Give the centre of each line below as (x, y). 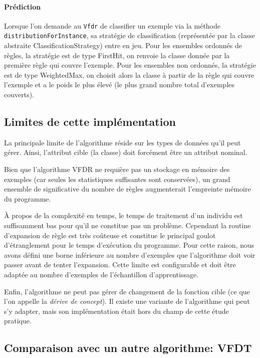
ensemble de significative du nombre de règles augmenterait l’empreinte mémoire (127, 189)
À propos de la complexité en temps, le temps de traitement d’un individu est (123, 215)
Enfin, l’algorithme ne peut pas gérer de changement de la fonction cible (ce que (127, 291)
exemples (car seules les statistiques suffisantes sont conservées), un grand (117, 179)
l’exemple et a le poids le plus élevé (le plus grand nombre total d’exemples (119, 84)
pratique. (18, 321)
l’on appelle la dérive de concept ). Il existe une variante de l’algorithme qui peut (127, 301)
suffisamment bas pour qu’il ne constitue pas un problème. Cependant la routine (127, 225)
